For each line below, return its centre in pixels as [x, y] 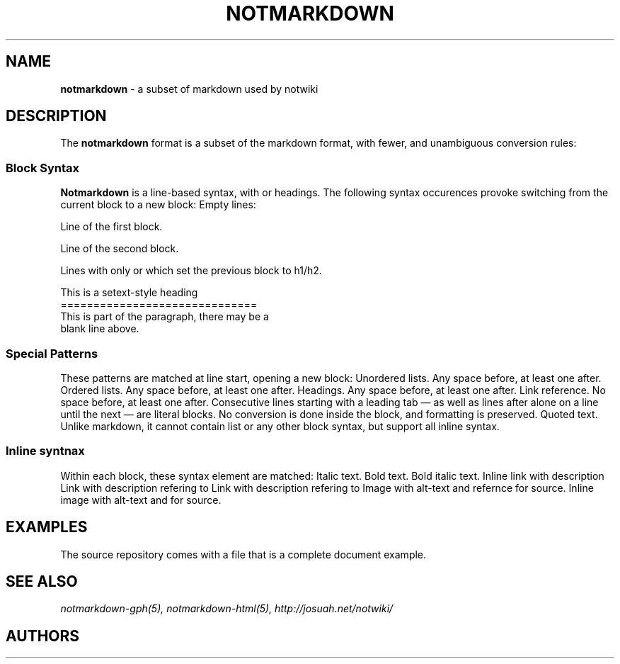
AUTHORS [43, 636]
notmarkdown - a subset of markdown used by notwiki [189, 89]
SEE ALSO [42, 581]
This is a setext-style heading [129, 293]
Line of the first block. [111, 227]
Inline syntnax [45, 451]
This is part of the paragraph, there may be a [165, 317]
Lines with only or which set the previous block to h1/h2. [191, 271]
